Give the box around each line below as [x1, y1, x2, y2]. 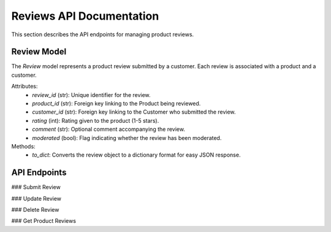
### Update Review [11, 195, 61, 202]
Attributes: [11, 83, 38, 90]
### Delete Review [11, 206, 59, 214]
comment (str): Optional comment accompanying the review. [32, 126, 185, 133]
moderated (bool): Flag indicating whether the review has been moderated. [32, 134, 222, 141]
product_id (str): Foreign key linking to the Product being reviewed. [32, 100, 201, 107]
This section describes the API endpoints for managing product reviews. [11, 31, 194, 38]
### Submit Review [11, 184, 61, 191]
